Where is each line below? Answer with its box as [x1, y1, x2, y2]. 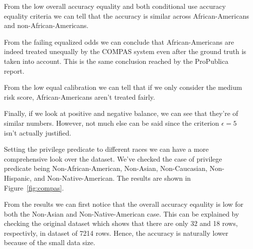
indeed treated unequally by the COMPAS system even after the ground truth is [4, 46, 247, 56]
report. [4, 65, 25, 76]
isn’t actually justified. [4, 127, 72, 138]
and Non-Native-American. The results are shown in [34, 172, 191, 183]
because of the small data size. [4, 237, 96, 248]
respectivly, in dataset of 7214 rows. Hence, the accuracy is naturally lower [4, 227, 228, 238]
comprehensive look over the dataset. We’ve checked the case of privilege [4, 153, 222, 164]
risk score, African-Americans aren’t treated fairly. [4, 91, 155, 102]
